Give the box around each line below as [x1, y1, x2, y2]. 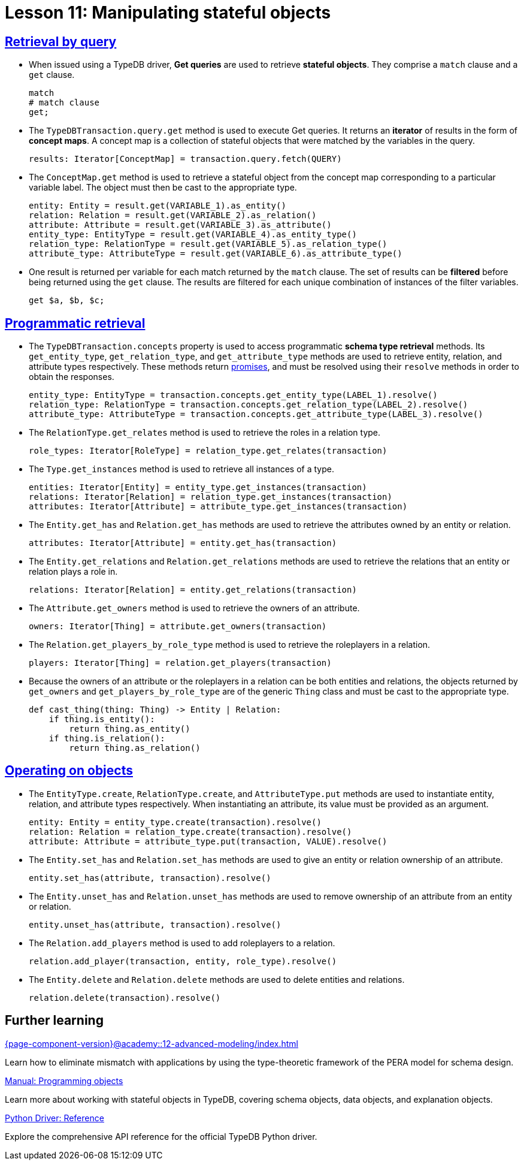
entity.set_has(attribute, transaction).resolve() [29, 873, 271, 883]
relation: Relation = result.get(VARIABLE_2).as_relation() [29, 210, 317, 221]
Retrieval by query [5, 34, 117, 49]
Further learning [5, 1013, 104, 1028]
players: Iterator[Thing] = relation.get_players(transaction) [29, 658, 332, 668]
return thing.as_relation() [69, 743, 201, 753]
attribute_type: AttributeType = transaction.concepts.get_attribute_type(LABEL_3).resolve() [29, 409, 483, 419]
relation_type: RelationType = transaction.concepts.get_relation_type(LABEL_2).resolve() [29, 400, 468, 410]
